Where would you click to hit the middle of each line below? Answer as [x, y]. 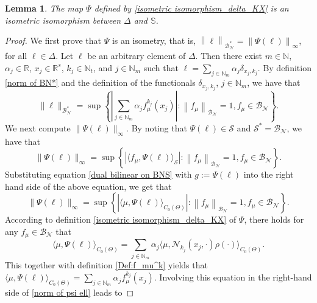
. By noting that [157, 127]
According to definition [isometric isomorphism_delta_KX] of [121, 219]
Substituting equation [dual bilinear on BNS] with [98, 174]
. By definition [284, 67]
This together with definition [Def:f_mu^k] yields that [106, 265]
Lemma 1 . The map [44, 8]
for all [16, 56]
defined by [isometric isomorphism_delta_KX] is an [191, 8]
